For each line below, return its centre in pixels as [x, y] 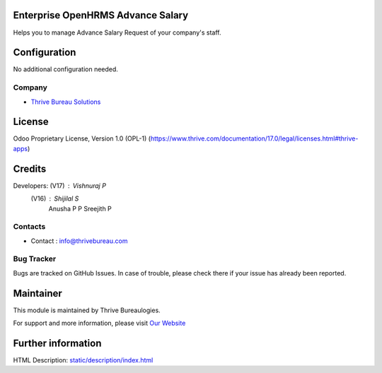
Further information [57, 343]
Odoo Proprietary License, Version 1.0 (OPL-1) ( [82, 138]
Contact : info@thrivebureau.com [79, 241]
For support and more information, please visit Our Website [99, 323]
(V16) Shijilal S [55, 199]
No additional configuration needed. [65, 69]
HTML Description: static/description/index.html [83, 360]
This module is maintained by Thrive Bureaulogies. [87, 310]
